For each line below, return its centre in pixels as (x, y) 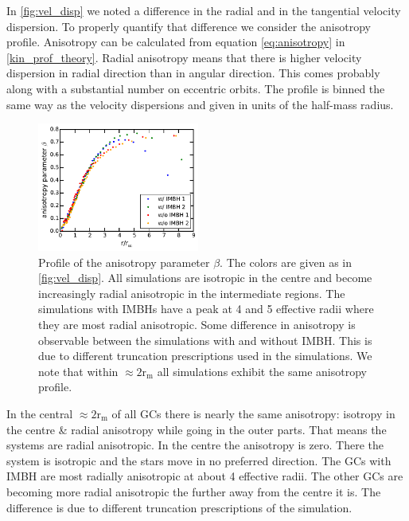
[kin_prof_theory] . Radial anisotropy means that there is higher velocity (184, 57)
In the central (40, 414)
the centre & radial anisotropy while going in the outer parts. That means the (197, 429)
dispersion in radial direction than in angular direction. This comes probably (193, 73)
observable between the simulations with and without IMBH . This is (205, 340)
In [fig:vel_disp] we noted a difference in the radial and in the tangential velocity (204, 10)
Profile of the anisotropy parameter (124, 262)
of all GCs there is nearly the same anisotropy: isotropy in (253, 414)
